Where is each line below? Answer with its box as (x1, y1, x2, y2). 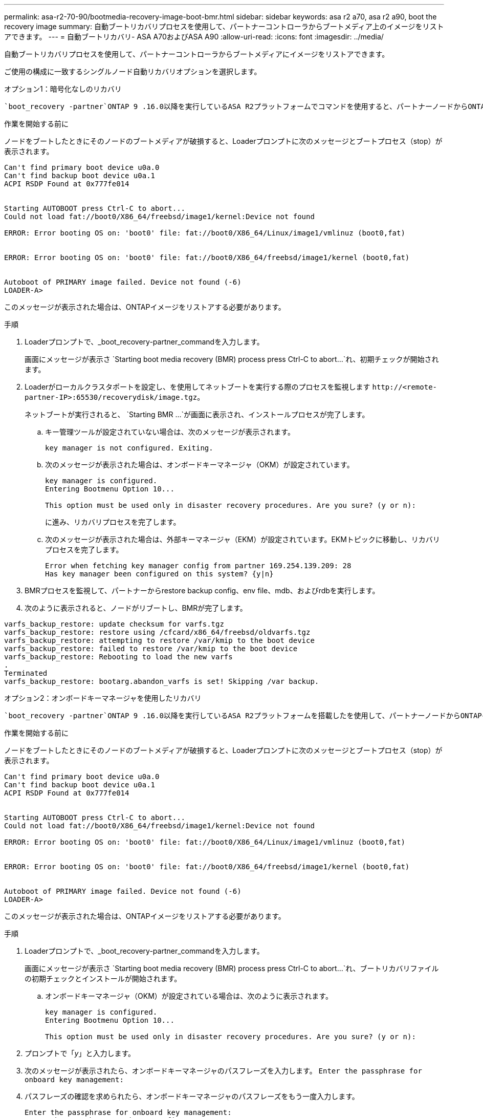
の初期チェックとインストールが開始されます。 (25, 974, 182, 983)
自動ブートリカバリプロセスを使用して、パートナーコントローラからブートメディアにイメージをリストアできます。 (4, 50, 389, 58)
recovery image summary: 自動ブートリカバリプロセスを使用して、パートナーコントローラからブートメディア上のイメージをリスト (4, 22, 444, 31)
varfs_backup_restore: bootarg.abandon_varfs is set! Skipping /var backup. (4, 677, 319, 685)
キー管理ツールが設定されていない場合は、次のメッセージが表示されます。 (45, 427, 295, 436)
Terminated (4, 669, 48, 677)
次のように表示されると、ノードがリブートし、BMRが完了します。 (25, 604, 247, 612)
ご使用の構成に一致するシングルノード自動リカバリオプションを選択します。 (4, 67, 261, 76)
